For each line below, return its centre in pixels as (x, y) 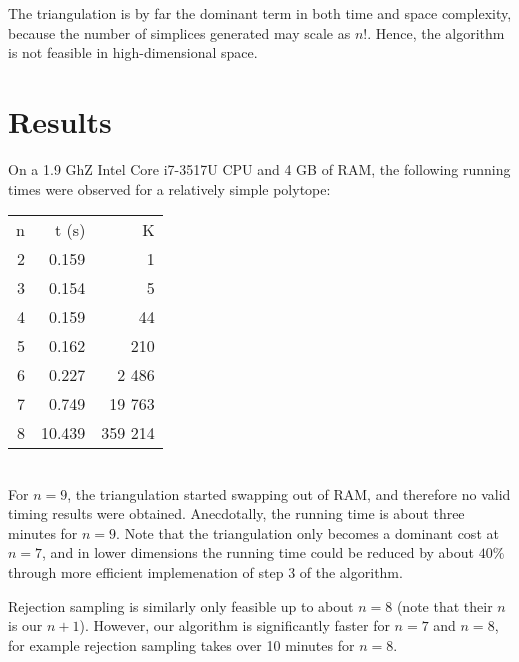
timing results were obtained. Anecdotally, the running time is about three (236, 513)
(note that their (444, 605)
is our (25, 625)
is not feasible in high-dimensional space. (133, 52)
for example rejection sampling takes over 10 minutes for (181, 644)
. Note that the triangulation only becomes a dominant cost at (307, 532)
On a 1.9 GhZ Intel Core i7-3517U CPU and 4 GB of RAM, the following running (259, 168)
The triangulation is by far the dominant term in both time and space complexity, (260, 13)
